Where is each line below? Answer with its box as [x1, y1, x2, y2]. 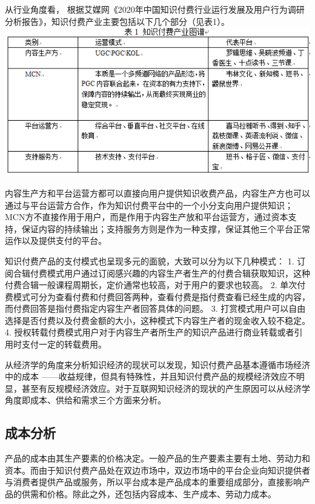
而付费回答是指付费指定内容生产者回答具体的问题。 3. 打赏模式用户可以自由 [5, 302, 306, 315]
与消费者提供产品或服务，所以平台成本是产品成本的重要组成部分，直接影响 [5, 475, 302, 488]
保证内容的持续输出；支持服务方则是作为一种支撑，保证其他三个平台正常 [21, 222, 310, 235]
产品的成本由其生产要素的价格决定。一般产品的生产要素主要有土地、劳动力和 [5, 452, 310, 465]
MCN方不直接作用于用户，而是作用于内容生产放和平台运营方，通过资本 [5, 210, 288, 223]
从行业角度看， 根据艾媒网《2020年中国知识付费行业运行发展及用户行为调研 [5, 3, 305, 15]
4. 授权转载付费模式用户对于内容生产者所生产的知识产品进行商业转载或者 [5, 326, 294, 338]
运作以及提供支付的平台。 [5, 234, 107, 247]
